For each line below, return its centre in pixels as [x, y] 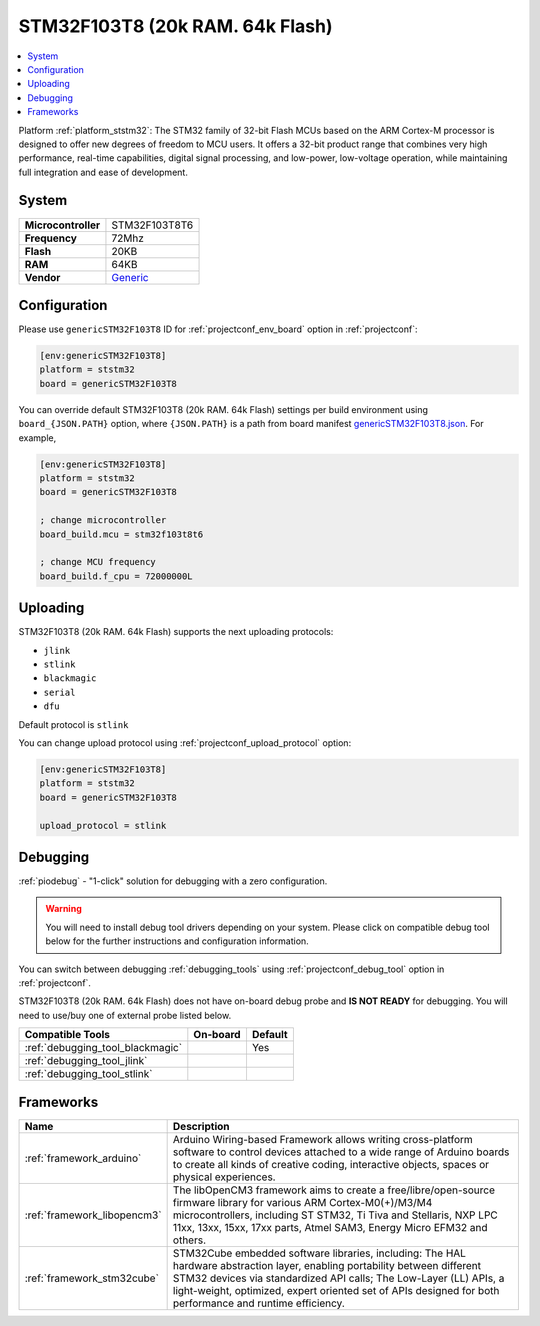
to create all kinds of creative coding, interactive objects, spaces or [331, 1164]
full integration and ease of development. [103, 172]
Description [201, 1126]
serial [59, 692]
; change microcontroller [103, 520]
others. [189, 1240]
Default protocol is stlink [73, 724]
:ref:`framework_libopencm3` [93, 1215]
